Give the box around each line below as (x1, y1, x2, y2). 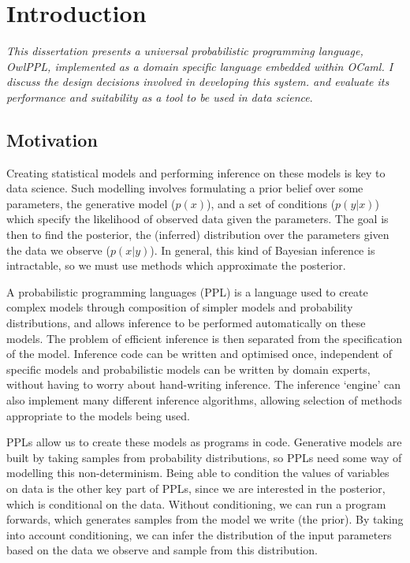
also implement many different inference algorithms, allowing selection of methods (6, 392, 402, 408)
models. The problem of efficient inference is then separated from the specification (6, 330, 403, 346)
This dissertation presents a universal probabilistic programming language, (6, 43, 363, 59)
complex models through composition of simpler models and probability (6, 299, 353, 315)
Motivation (6, 127, 98, 151)
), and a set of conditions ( (206, 195, 336, 211)
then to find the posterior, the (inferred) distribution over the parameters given (6, 226, 389, 243)
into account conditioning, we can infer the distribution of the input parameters (6, 526, 392, 542)
